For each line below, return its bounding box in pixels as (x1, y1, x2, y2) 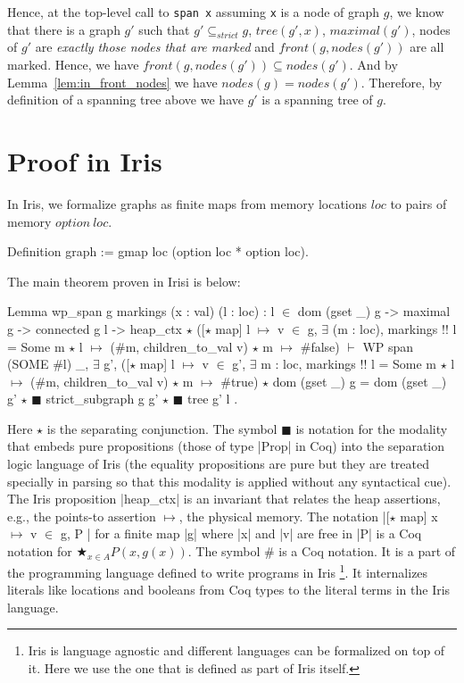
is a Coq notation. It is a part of (278, 542, 456, 561)
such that (138, 20, 190, 38)
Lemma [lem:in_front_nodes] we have (7, 72, 218, 91)
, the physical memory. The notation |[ (178, 506, 390, 525)
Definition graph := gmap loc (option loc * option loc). (7, 242, 309, 261)
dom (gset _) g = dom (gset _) (272, 371, 447, 390)
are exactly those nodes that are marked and (35, 37, 275, 56)
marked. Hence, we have (7, 55, 139, 74)
